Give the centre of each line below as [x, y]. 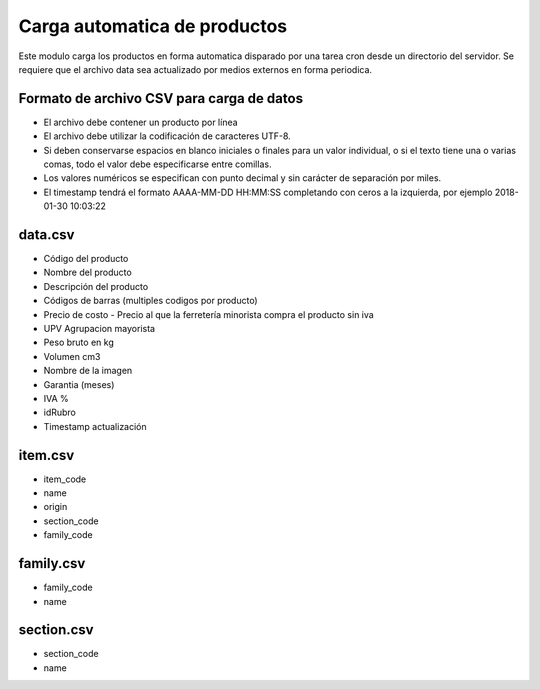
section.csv [56, 630]
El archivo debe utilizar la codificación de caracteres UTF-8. [167, 136]
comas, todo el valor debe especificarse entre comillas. [157, 164]
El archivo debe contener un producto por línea [141, 122]
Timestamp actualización [95, 426]
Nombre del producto [87, 272]
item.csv [46, 455]
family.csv [52, 563]
